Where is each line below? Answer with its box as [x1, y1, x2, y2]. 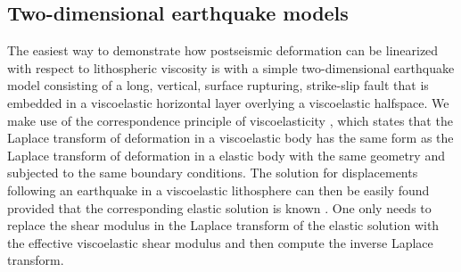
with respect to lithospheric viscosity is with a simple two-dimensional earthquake [7, 58, 455, 77]
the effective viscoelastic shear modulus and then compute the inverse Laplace [7, 233, 433, 251]
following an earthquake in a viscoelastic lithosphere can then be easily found [7, 180, 430, 199]
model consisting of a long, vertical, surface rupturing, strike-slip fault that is [7, 76, 429, 95]
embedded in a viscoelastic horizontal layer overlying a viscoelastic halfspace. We [7, 93, 449, 111]
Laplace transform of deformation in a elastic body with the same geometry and [7, 145, 445, 164]
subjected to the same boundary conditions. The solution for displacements [7, 163, 418, 182]
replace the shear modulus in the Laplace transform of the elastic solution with [7, 216, 440, 235]
